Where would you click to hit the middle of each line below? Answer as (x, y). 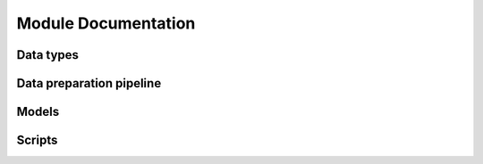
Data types (48, 55)
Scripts (37, 140)
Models (38, 112)
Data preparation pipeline (89, 83)
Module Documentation (106, 23)
